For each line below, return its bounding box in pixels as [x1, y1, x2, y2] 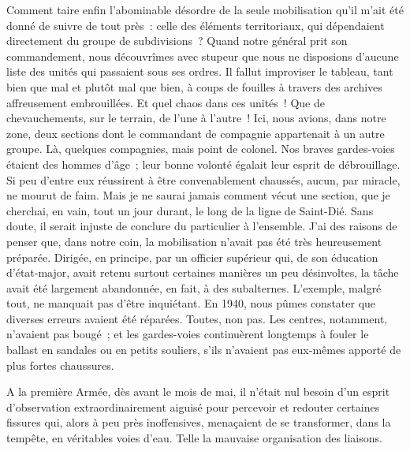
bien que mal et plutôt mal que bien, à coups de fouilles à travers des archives [6, 78, 382, 95]
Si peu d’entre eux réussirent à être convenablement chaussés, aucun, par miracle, [6, 171, 401, 188]
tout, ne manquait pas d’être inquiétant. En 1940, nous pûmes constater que [6, 295, 376, 311]
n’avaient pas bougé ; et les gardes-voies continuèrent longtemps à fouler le [6, 326, 369, 342]
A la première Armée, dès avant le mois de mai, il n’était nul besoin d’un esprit [6, 383, 390, 400]
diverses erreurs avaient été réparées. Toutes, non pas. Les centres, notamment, [6, 310, 388, 326]
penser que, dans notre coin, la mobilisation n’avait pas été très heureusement [6, 233, 382, 249]
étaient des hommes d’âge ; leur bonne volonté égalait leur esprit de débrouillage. [6, 155, 401, 172]
